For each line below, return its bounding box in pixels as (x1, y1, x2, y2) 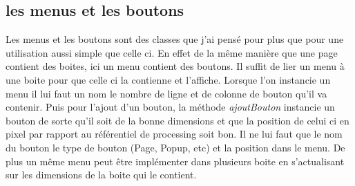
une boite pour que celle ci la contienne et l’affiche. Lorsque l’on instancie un (6, 72, 331, 86)
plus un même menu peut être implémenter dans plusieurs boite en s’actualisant (6, 154, 345, 168)
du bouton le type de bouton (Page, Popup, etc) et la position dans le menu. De (6, 140, 345, 154)
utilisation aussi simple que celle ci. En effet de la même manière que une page (6, 45, 338, 59)
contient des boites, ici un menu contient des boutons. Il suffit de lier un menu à (6, 59, 345, 73)
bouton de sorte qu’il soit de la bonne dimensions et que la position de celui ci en (6, 113, 349, 127)
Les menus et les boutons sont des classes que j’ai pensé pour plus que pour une (6, 32, 344, 46)
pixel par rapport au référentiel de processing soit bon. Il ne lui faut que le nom (6, 127, 343, 141)
